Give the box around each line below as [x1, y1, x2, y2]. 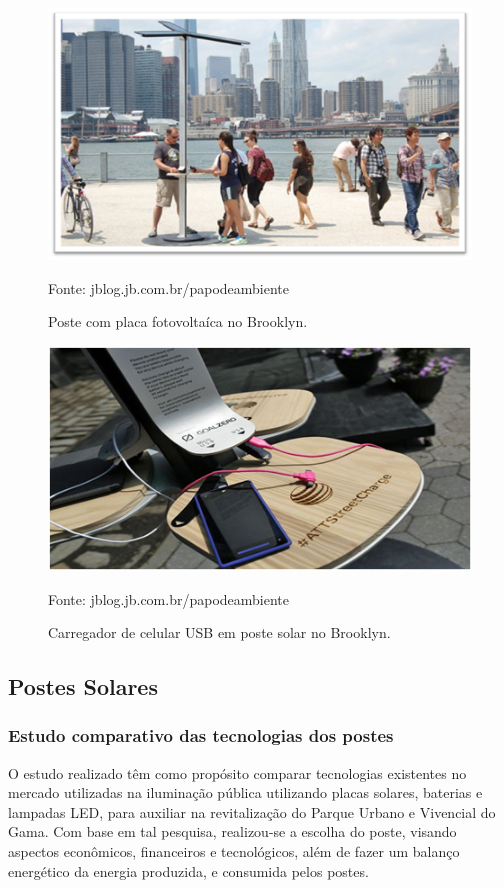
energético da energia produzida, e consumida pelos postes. [8, 860, 369, 881]
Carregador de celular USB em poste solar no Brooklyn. [48, 622, 391, 643]
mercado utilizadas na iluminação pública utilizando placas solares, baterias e [8, 782, 483, 803]
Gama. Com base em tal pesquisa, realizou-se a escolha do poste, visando [8, 821, 457, 842]
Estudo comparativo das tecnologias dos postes [8, 723, 394, 748]
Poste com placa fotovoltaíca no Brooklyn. [48, 311, 308, 332]
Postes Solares [8, 671, 158, 702]
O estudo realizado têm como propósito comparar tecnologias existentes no [8, 762, 467, 783]
